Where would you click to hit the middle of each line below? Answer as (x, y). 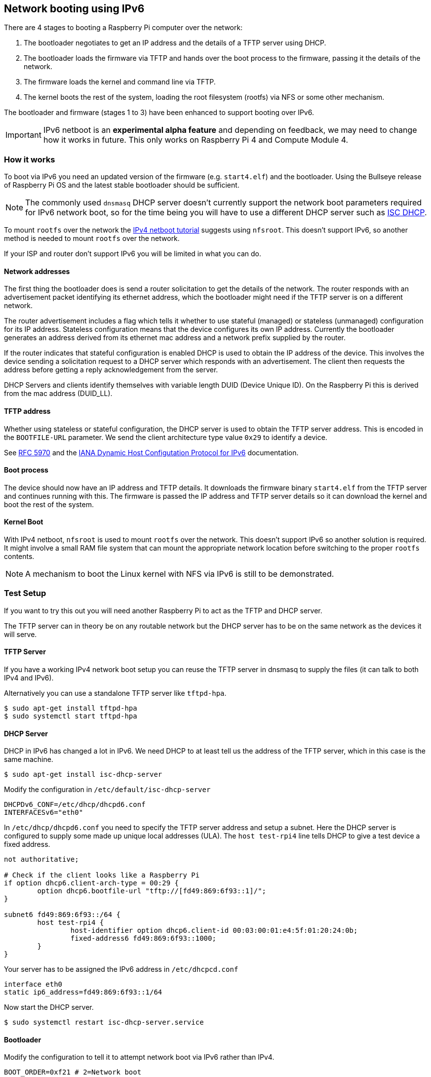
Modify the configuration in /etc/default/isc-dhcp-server (107, 790)
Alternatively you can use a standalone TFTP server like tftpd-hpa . (115, 693)
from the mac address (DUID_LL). (58, 394)
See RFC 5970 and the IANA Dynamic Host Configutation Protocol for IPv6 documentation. (151, 452)
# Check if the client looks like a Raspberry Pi (102, 875)
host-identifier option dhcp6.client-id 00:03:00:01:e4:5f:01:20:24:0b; (214, 931)
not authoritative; (41, 859)
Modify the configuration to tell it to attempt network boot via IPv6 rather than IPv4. (139, 1057)
